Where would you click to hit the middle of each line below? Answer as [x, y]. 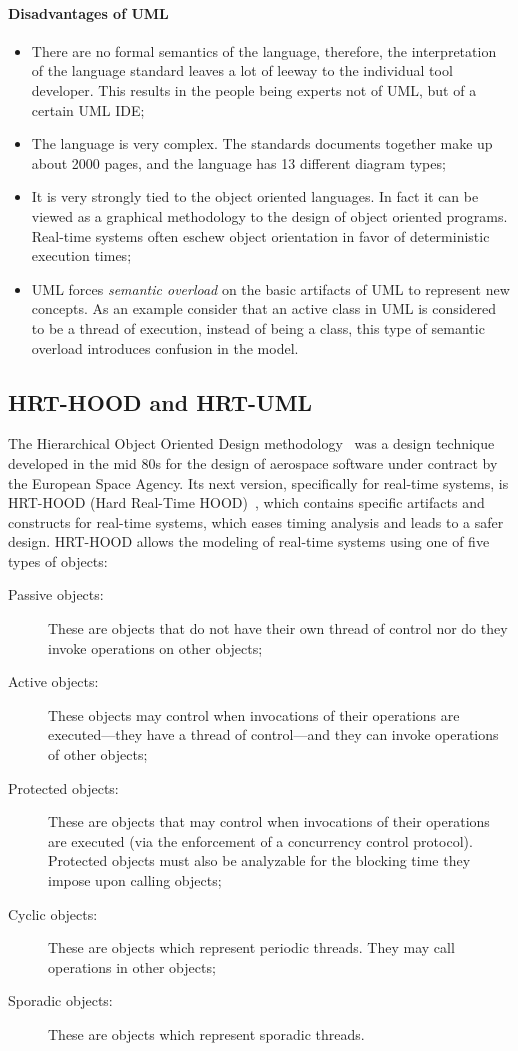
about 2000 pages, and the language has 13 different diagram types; [238, 162]
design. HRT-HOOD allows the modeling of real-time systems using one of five [249, 541]
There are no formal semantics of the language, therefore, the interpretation [264, 50]
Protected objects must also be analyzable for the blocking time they [259, 860]
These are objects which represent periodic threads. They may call [251, 947]
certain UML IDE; [88, 109]
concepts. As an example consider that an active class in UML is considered [264, 308]
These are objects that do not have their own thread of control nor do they [278, 628]
